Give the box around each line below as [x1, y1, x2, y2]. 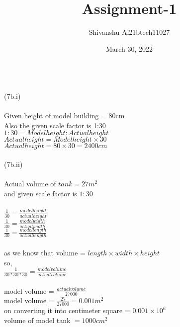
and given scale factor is [4, 188, 77, 198]
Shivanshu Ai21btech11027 [89, 27, 170, 37]
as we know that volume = [4, 247, 86, 258]
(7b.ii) [4, 159, 23, 169]
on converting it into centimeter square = [4, 305, 130, 316]
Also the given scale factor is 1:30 [4, 120, 106, 130]
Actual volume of [4, 178, 56, 189]
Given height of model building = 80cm [4, 110, 125, 121]
